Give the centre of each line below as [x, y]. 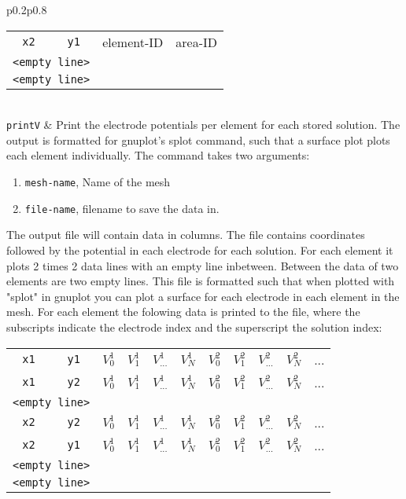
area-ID [197, 42]
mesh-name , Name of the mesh [98, 182]
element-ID [133, 42]
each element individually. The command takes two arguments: [158, 155]
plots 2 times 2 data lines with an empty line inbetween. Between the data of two [203, 265]
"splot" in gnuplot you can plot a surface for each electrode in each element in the [203, 296]
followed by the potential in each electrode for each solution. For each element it [200, 249]
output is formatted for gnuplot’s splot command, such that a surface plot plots [198, 139]
